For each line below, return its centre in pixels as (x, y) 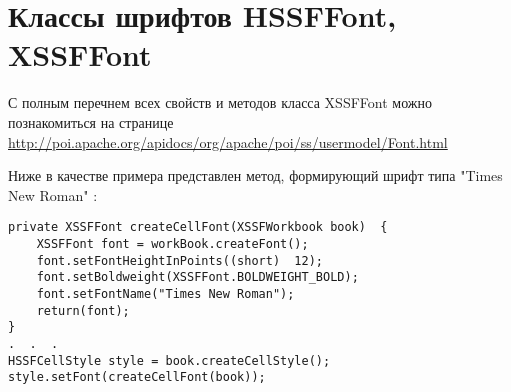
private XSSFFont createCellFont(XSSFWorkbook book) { (198, 227)
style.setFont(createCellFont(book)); (137, 377)
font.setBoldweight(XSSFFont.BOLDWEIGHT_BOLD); (197, 277)
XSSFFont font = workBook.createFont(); (172, 243)
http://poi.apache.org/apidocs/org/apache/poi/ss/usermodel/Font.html (228, 141)
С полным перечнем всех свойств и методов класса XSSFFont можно (220, 102)
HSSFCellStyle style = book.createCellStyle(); (169, 360)
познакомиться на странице (91, 121)
